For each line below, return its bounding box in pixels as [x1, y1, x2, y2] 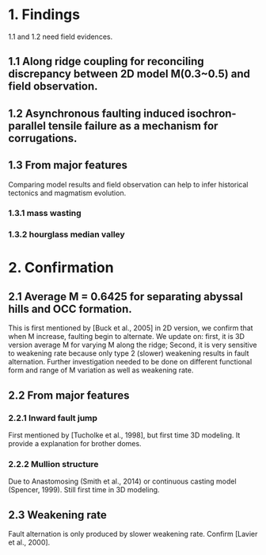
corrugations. [8, 131, 78, 145]
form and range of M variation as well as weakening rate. [8, 365, 194, 375]
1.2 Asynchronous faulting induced [8, 106, 185, 120]
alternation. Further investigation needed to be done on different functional [8, 357, 253, 367]
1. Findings [8, 6, 81, 24]
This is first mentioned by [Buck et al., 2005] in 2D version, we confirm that [8, 323, 253, 333]
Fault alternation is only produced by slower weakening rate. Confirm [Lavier [8, 530, 258, 539]
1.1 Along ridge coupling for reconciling [8, 55, 204, 68]
